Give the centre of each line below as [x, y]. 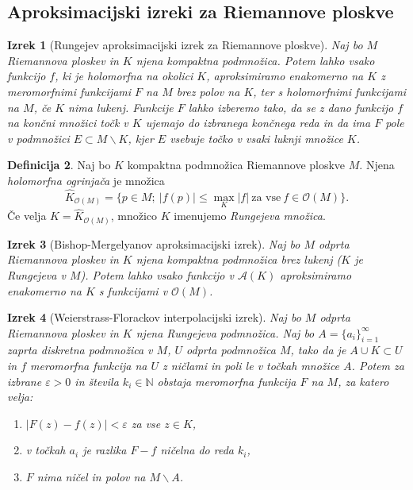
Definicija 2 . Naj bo [59, 165]
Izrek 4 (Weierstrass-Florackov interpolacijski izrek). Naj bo [154, 317]
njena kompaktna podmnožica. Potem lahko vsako [255, 60]
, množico [134, 216]
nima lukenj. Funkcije [121, 107]
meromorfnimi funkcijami [69, 91]
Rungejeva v [36, 274]
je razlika [105, 450]
